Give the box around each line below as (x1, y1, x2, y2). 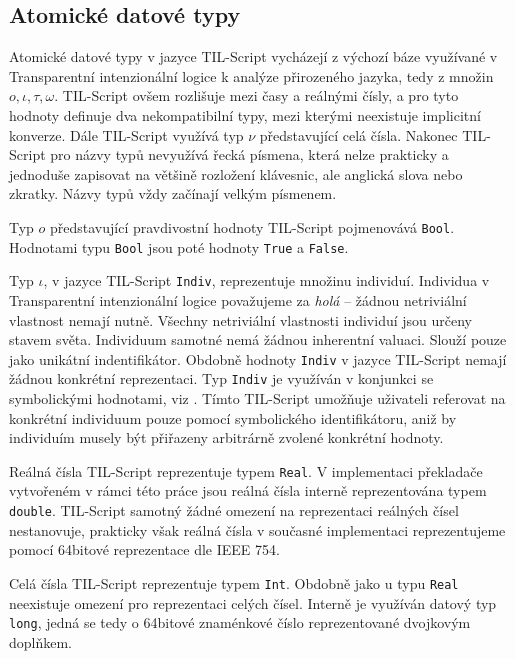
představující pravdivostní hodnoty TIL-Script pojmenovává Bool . (50, 216, 455, 237)
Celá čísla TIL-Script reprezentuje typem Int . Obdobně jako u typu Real (9, 572, 459, 593)
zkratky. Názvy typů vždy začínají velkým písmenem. (9, 183, 337, 204)
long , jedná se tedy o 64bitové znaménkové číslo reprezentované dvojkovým (9, 612, 471, 633)
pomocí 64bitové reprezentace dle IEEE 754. (9, 539, 280, 560)
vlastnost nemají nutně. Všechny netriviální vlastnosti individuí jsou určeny (9, 309, 472, 330)
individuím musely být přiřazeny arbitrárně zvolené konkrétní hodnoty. (9, 427, 444, 448)
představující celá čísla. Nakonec (259, 124, 458, 145)
